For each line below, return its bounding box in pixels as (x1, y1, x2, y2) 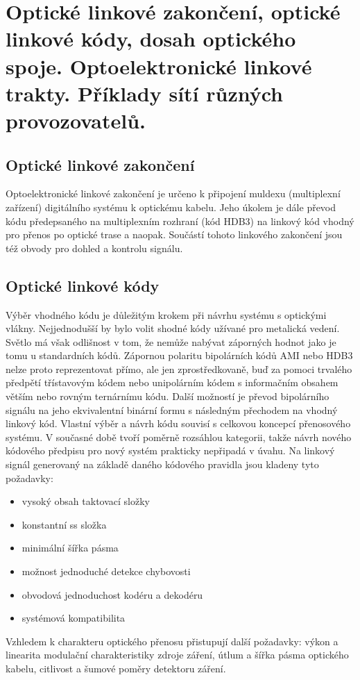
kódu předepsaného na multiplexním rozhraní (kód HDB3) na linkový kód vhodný (6, 213, 354, 228)
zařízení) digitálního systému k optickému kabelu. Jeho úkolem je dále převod (6, 199, 336, 214)
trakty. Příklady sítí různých (6, 78, 284, 107)
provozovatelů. (6, 106, 146, 134)
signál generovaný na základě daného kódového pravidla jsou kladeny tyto (6, 457, 319, 472)
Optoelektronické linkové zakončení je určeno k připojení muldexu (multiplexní (6, 186, 341, 201)
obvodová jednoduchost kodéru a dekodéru (22, 587, 203, 602)
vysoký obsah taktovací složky (22, 494, 150, 508)
